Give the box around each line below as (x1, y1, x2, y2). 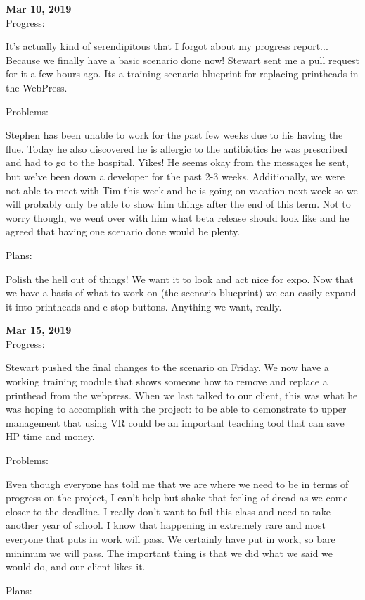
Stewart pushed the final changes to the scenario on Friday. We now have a (6, 360, 329, 375)
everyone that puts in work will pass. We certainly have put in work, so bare (6, 532, 335, 546)
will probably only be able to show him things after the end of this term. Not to (6, 196, 351, 211)
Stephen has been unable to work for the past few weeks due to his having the (6, 127, 343, 142)
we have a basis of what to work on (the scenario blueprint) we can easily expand (6, 285, 357, 300)
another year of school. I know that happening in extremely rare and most (6, 518, 326, 532)
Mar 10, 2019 (6, 1, 72, 15)
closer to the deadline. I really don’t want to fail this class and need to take (6, 504, 331, 518)
